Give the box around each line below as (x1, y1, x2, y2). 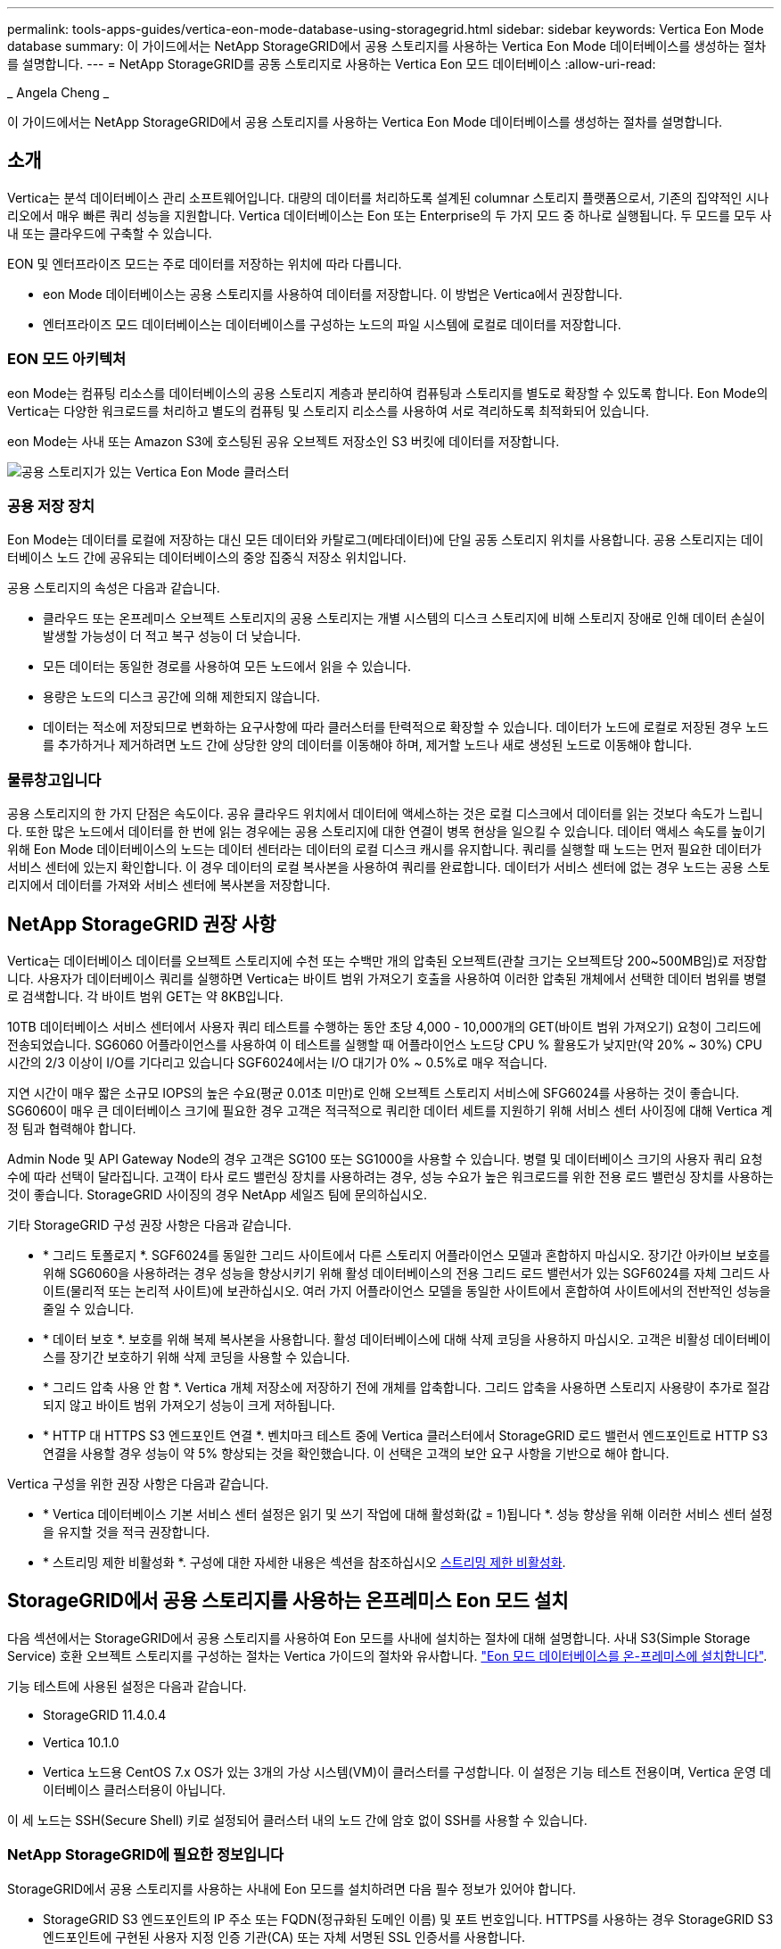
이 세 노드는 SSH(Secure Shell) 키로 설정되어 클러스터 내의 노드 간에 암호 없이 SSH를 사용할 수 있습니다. (7, 1812, 588, 1828)
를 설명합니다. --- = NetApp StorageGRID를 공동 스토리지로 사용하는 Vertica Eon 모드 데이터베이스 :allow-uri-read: (7, 56, 656, 71)
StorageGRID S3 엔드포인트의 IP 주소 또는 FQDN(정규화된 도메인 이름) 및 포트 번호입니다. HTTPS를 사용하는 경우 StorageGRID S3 (43, 1911, 774, 1927)
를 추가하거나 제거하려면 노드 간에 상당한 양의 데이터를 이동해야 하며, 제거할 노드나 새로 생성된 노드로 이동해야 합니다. (43, 737, 692, 753)
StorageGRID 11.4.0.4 (43, 1706, 167, 1722)
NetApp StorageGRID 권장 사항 (7, 912, 276, 935)
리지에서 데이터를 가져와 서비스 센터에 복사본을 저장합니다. (7, 877, 331, 893)
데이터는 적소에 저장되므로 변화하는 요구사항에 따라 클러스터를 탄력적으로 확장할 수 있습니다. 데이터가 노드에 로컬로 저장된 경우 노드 (43, 719, 769, 735)
